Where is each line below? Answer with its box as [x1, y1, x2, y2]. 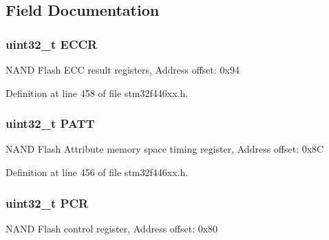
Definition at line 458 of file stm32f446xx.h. [6, 85, 189, 100]
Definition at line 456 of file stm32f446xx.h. [6, 165, 189, 179]
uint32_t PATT [6, 115, 95, 132]
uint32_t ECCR [6, 35, 98, 52]
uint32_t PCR [6, 194, 89, 211]
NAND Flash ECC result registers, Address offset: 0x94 [6, 63, 240, 76]
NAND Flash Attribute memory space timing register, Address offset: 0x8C [6, 142, 324, 156]
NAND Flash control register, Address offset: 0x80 [6, 221, 218, 235]
